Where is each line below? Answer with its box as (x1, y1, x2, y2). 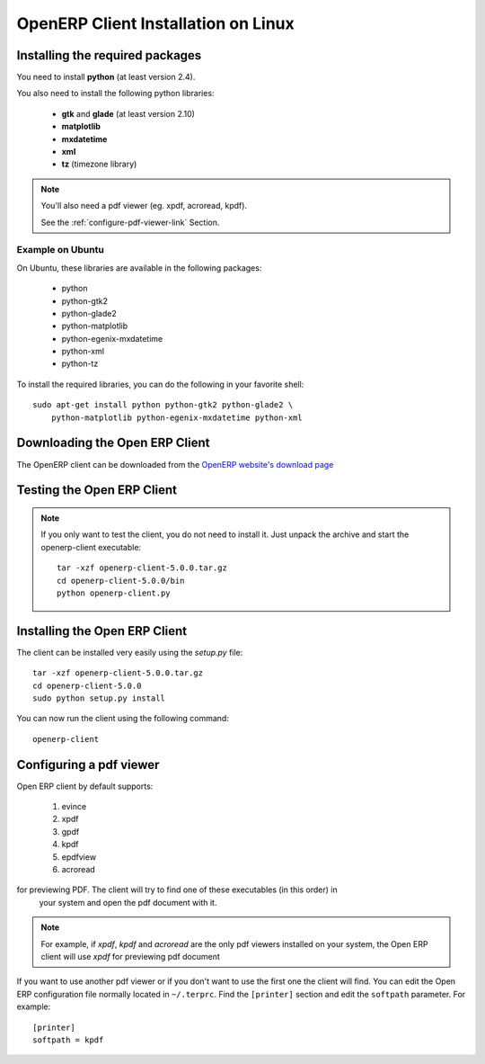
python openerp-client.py (57, 587, 171, 598)
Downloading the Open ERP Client (16, 435, 210, 451)
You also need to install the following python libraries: (16, 88, 215, 99)
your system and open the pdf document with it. (39, 897, 217, 908)
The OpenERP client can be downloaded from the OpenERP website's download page (16, 459, 334, 469)
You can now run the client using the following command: (16, 713, 229, 724)
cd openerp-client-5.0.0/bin (57, 576, 185, 586)
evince (61, 801, 87, 812)
